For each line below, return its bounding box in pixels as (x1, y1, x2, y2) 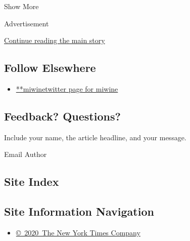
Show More (4, 1, 39, 11)
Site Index (4, 174, 59, 189)
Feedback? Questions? (4, 108, 121, 124)
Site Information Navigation (4, 204, 154, 219)
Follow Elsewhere (4, 60, 96, 75)
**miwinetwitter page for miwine (16, 83, 118, 94)
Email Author (4, 149, 47, 159)
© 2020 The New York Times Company (16, 227, 140, 237)
